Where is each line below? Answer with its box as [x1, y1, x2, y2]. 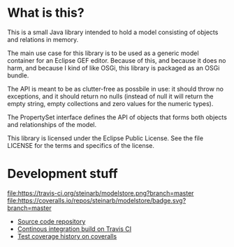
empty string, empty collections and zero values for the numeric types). [7, 99, 214, 107]
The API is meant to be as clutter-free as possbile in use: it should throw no [7, 84, 224, 93]
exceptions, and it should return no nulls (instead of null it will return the [7, 92, 214, 100]
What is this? [7, 5, 85, 21]
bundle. [7, 71, 29, 80]
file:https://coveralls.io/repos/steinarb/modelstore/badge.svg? [7, 196, 187, 204]
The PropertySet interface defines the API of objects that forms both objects [7, 113, 227, 121]
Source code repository [17, 217, 86, 225]
